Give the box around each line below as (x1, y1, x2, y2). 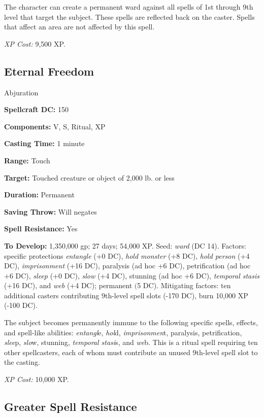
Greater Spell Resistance (4, 399, 137, 414)
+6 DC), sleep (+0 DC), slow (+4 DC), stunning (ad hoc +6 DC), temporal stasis (4, 270, 260, 281)
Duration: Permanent (4, 189, 75, 200)
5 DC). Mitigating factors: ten (137, 280, 231, 291)
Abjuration (4, 87, 39, 97)
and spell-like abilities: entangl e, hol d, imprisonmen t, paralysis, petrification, (4, 327, 242, 337)
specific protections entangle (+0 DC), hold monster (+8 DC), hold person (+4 (4, 250, 250, 261)
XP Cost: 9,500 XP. (4, 38, 65, 49)
